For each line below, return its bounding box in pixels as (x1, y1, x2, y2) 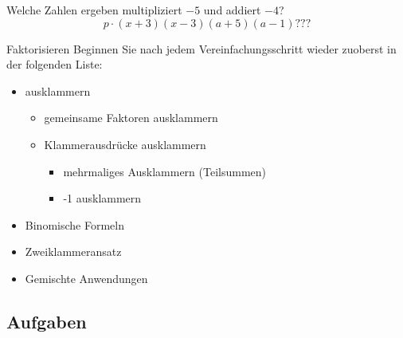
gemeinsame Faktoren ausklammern (44, 109, 218, 126)
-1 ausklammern (63, 190, 142, 206)
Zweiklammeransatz (25, 243, 122, 260)
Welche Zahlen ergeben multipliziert (6, 2, 182, 18)
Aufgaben (6, 309, 87, 333)
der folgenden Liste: (6, 56, 103, 73)
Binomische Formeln (25, 216, 124, 233)
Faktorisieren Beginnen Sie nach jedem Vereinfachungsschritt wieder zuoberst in (6, 40, 397, 57)
